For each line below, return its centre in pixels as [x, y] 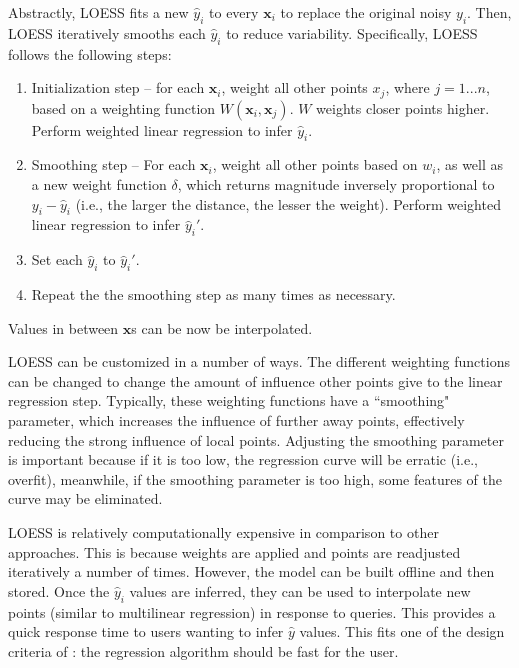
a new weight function [99, 184]
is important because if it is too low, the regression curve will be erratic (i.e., [243, 459]
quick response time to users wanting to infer [146, 631]
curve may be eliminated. [85, 498]
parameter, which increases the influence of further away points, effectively [236, 419]
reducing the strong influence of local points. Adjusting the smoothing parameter [256, 439]
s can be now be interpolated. [222, 327]
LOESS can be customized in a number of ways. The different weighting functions [259, 361]
